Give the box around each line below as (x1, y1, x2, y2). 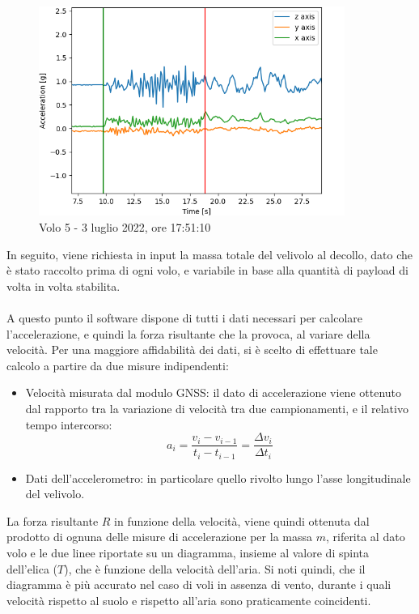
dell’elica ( (6, 560, 57, 577)
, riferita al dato (325, 528, 405, 545)
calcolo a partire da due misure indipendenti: (6, 356, 229, 373)
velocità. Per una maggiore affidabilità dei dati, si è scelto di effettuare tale (6, 341, 378, 358)
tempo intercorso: (25, 416, 112, 433)
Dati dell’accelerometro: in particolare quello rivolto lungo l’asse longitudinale (25, 469, 411, 486)
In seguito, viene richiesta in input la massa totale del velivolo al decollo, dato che (6, 245, 413, 262)
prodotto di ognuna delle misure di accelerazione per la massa (6, 528, 312, 545)
